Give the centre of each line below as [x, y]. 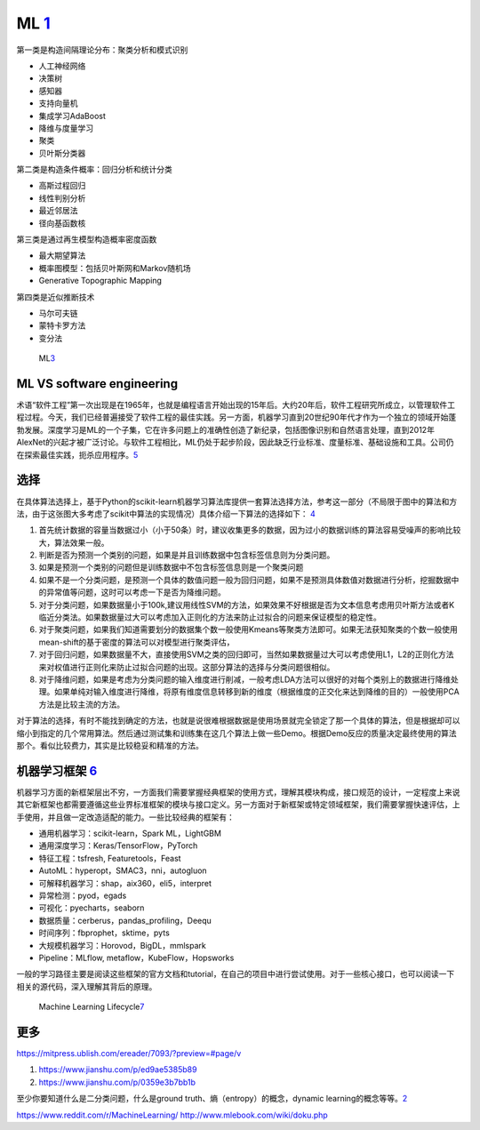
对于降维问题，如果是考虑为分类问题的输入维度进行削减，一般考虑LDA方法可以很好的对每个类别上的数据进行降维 [245, 679]
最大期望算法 [62, 256]
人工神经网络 [62, 66]
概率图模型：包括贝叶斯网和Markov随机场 [115, 268]
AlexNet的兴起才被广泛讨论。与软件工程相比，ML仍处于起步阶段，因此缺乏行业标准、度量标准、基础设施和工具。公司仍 [235, 442]
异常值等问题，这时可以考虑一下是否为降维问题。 [136, 592]
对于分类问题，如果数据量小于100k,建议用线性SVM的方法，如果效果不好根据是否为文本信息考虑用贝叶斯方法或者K [247, 605]
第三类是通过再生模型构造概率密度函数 [87, 239]
